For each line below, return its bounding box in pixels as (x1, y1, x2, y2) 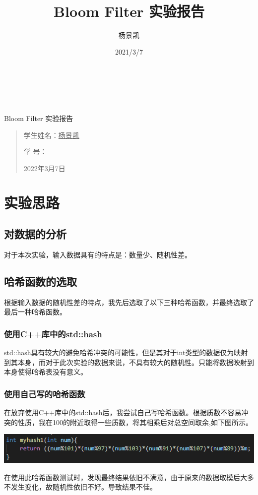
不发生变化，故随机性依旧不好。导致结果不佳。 (4, 482, 157, 492)
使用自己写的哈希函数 (4, 387, 85, 400)
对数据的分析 (4, 226, 66, 242)
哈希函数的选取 (4, 274, 77, 289)
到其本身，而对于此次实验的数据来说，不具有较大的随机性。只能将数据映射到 (4, 357, 254, 367)
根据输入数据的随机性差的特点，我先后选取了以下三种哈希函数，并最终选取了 (4, 297, 254, 307)
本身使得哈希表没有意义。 (4, 367, 87, 377)
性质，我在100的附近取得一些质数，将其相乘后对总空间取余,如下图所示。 (17, 417, 253, 427)
